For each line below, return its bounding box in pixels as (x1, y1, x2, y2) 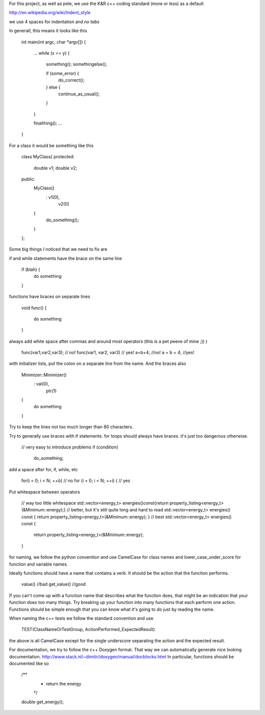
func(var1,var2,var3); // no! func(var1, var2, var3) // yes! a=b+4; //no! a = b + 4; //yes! (21, 350, 195, 356)
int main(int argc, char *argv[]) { (21, 39, 86, 45)
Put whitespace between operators (9, 489, 80, 495)
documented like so (9, 660, 49, 666)
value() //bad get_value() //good (21, 581, 86, 587)
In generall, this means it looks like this (9, 28, 87, 34)
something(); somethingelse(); (46, 61, 107, 67)
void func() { (21, 305, 47, 311)
